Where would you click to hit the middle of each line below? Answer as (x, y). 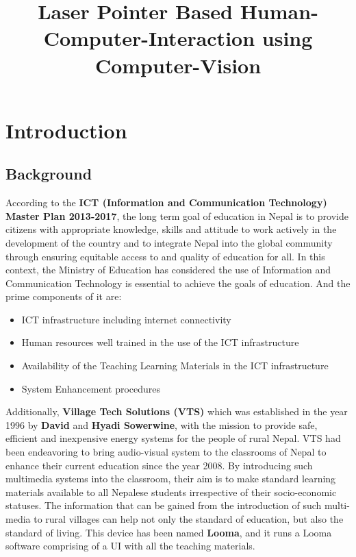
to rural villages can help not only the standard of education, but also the (189, 519)
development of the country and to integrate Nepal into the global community (169, 242)
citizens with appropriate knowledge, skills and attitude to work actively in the (171, 229)
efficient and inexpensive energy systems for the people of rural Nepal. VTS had (173, 438)
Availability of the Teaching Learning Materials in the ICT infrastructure (175, 366)
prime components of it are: (64, 296)
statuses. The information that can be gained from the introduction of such (164, 505)
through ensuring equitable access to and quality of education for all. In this (165, 256)
